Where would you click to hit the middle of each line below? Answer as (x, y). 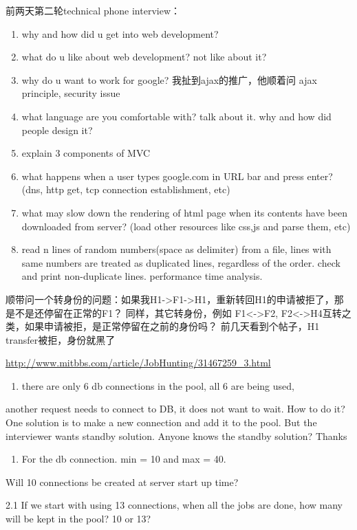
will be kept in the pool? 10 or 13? (78, 519)
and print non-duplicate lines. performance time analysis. (142, 276)
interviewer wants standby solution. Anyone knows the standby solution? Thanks (176, 435)
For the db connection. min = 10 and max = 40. (124, 459)
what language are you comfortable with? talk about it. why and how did (176, 116)
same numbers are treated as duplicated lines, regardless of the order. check (181, 262)
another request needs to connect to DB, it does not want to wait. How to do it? (175, 409)
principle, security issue (71, 93)
